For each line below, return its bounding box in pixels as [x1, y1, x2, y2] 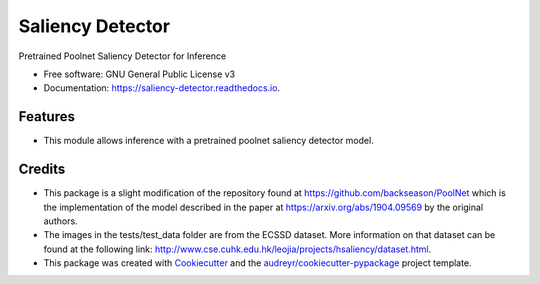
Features [18, 108, 75, 125]
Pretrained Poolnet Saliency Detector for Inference [18, 50, 227, 62]
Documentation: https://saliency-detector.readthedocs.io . [43, 82, 280, 94]
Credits [18, 161, 66, 178]
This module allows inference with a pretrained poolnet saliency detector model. [43, 135, 374, 147]
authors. [43, 215, 79, 227]
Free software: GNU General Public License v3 [43, 68, 236, 80]
